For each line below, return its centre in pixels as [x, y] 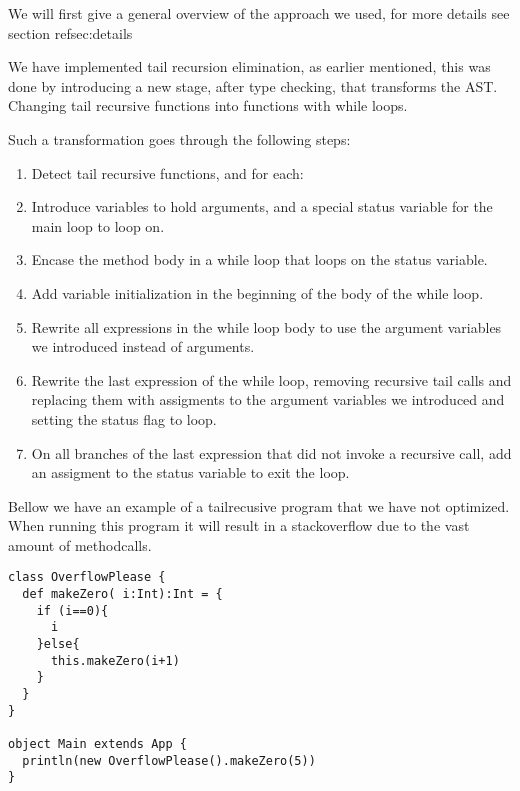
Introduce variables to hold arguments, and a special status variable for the [262, 206]
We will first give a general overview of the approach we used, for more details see [259, 13]
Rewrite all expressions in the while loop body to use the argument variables [266, 326]
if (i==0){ [72, 610]
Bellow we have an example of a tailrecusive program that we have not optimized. [259, 505]
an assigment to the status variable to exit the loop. [190, 472]
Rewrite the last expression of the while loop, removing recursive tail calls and [271, 379]
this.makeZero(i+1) [115, 660]
